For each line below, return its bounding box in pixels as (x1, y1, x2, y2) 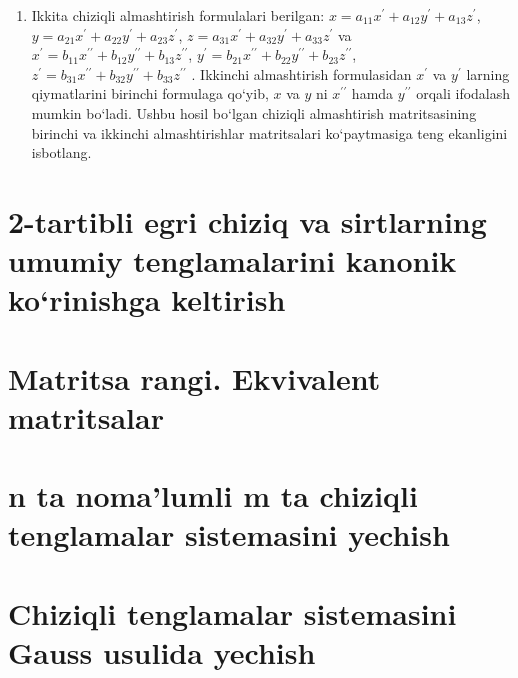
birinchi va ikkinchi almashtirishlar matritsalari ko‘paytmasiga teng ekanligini (31, 122, 508, 143)
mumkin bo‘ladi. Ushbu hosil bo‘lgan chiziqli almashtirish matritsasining (31, 102, 477, 123)
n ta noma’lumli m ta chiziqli (8, 475, 418, 516)
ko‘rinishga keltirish (8, 279, 286, 320)
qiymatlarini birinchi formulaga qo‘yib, (31, 83, 269, 104)
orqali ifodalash (416, 83, 511, 104)
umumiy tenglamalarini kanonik (8, 240, 457, 281)
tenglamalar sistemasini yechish (8, 514, 450, 555)
